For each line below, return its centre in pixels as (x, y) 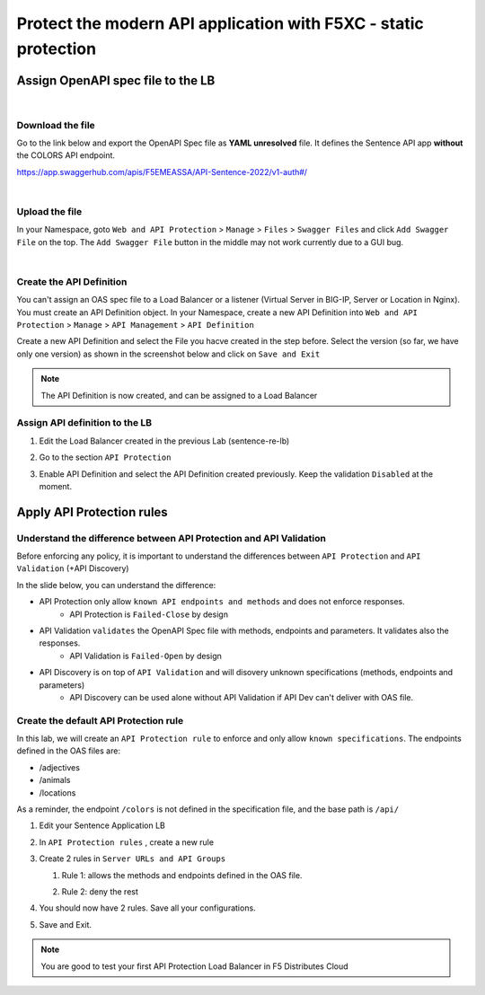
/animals (55, 780)
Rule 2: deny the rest (100, 892)
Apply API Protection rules (92, 512)
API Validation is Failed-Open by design (145, 656)
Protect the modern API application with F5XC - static (220, 23)
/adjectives (60, 767)
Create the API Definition (72, 281)
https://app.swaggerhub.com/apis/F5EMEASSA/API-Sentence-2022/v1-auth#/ (162, 172)
